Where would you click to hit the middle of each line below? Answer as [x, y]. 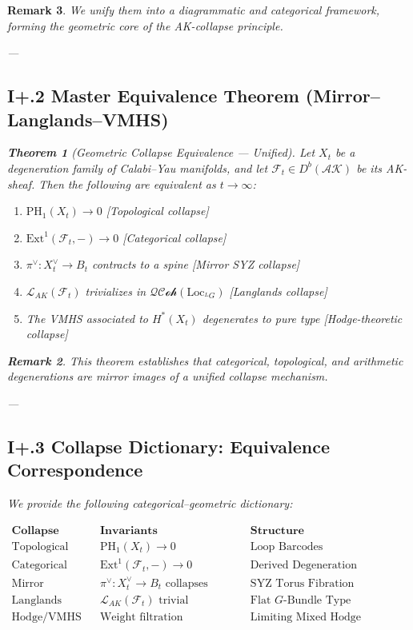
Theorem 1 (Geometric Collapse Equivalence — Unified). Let [161, 152]
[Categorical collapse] [174, 237]
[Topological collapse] [157, 211]
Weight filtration [141, 617]
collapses [186, 583]
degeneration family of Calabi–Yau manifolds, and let [138, 167]
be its [369, 167]
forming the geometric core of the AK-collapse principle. [145, 25]
